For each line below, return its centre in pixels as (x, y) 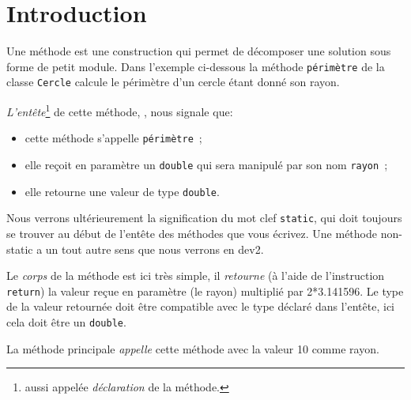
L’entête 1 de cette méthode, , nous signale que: (120, 110)
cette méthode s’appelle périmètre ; (113, 138)
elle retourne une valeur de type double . (122, 191)
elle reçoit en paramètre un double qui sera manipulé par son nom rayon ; (206, 164)
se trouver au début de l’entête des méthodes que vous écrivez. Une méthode (192, 233)
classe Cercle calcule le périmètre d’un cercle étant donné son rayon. (173, 82)
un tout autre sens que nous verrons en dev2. (155, 249)
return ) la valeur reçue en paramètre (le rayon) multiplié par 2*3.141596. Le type (205, 291)
